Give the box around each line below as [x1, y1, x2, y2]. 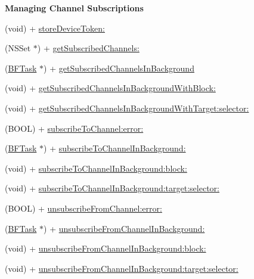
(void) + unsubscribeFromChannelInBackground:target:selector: [5, 262, 238, 274]
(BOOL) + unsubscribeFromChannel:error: [5, 201, 162, 214]
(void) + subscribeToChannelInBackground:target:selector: [5, 182, 219, 194]
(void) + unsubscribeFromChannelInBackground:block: [5, 242, 206, 255]
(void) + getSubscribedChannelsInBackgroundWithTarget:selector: [5, 101, 249, 114]
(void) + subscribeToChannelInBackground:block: [5, 162, 187, 174]
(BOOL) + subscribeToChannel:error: [5, 122, 144, 134]
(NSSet [5, 42, 31, 54]
